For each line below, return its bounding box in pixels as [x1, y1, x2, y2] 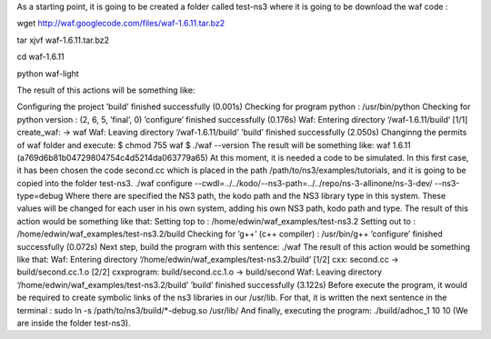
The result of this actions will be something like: [16, 85, 195, 95]
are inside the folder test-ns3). [16, 317, 131, 328]
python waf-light [16, 68, 79, 79]
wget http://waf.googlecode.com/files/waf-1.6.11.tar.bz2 [16, 18, 225, 29]
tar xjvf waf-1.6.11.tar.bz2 [16, 35, 109, 45]
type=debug [16, 191, 64, 202]
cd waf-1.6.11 [16, 51, 65, 63]
